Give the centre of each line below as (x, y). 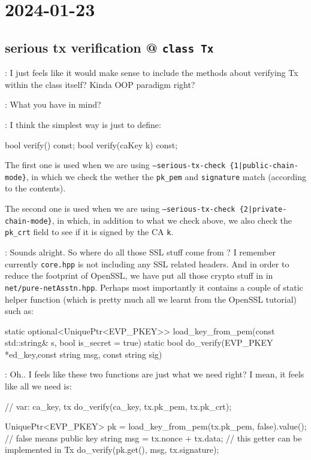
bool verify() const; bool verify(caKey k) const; (91, 144)
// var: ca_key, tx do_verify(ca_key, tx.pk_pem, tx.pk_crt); (118, 406)
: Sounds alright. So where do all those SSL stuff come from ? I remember (141, 252)
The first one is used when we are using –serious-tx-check (115, 165)
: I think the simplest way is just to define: (83, 124)
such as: (19, 311)
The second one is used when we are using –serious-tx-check (120, 208)
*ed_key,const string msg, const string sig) (84, 354)
